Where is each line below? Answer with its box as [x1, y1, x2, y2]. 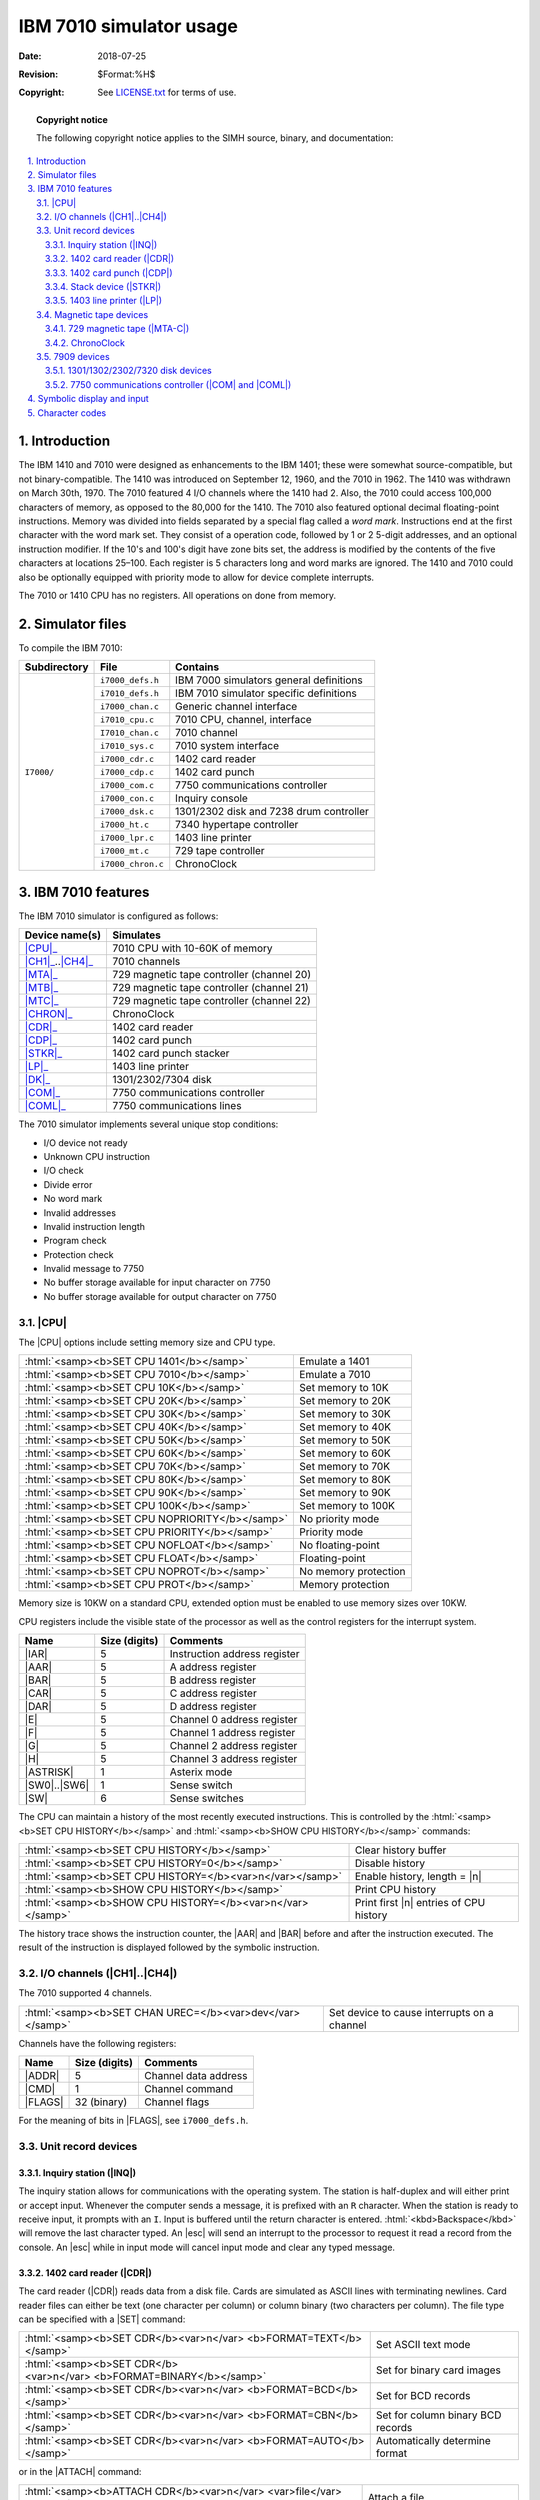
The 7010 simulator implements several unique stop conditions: [18, 1118, 279, 1130]
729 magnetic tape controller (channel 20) [112, 968, 312, 982]
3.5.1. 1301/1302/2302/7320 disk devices [45, 365, 212, 377]
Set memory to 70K [299, 1460, 390, 1474]
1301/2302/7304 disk [112, 1073, 212, 1087]
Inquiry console [175, 791, 249, 805]
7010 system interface [175, 739, 280, 753]
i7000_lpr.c [100, 832, 155, 843]
